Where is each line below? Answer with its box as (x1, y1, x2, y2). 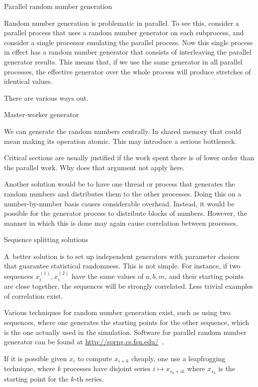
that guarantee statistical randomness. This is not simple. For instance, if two (4, 260, 241, 271)
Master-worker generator (4, 109, 79, 120)
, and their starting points (165, 270, 244, 281)
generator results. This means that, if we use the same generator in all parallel (4, 56, 243, 66)
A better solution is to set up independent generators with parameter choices (4, 251, 240, 261)
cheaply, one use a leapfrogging (131, 353, 226, 363)
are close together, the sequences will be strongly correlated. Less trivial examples (4, 281, 253, 291)
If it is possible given (4, 353, 67, 363)
